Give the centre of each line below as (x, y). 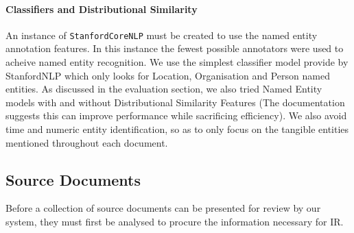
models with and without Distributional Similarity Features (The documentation (175, 102)
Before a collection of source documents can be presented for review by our (163, 208)
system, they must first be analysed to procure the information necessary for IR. (175, 221)
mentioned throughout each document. (87, 142)
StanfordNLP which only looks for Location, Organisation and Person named (168, 75)
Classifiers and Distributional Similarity (102, 9)
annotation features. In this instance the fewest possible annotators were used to (175, 48)
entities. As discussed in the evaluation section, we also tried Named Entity (164, 89)
